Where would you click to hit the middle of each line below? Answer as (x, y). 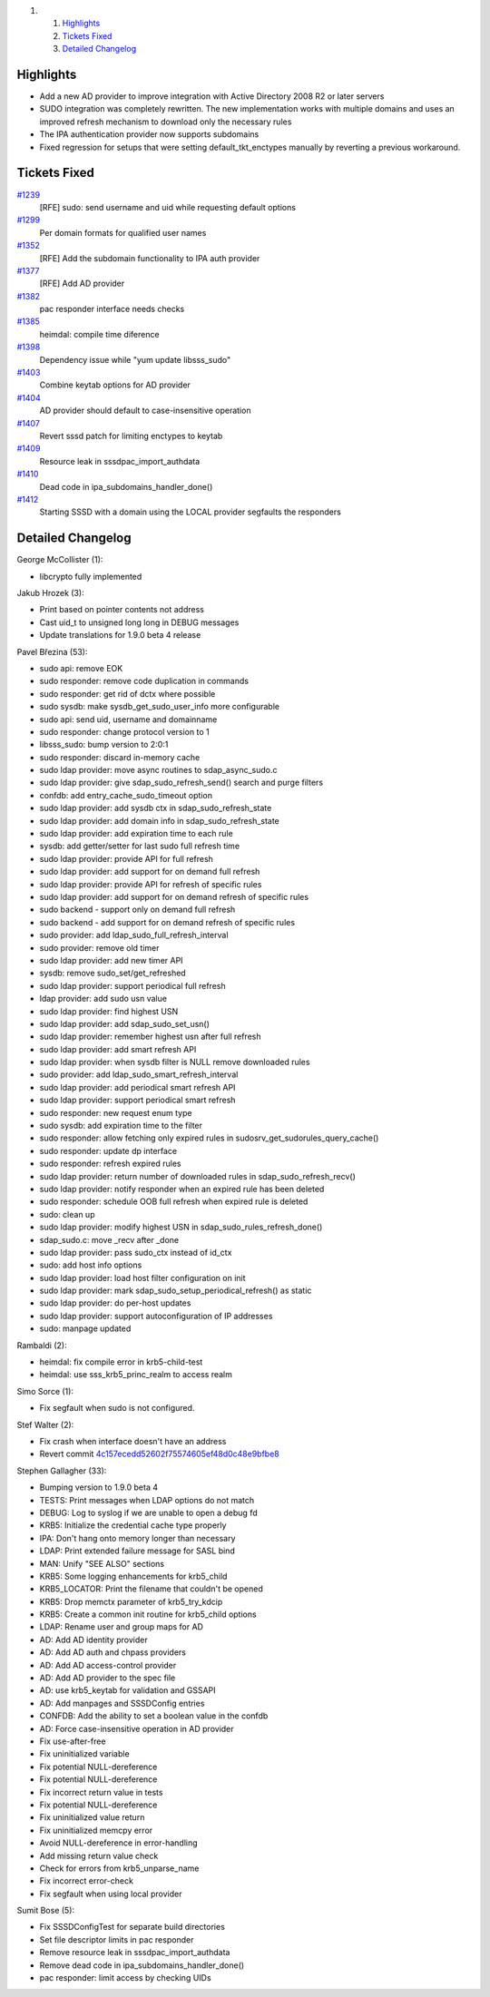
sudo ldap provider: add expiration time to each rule (136, 834)
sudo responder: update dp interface (108, 1150)
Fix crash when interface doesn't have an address (133, 1441)
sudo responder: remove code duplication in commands (144, 681)
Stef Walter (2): (45, 1424)
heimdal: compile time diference (99, 334)
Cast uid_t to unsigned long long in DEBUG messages (139, 622)
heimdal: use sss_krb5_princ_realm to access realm (136, 1375)
